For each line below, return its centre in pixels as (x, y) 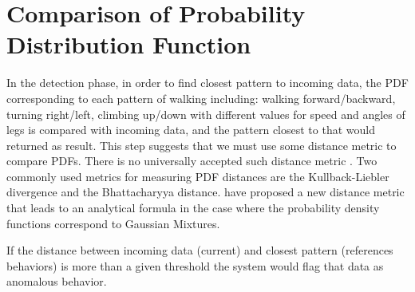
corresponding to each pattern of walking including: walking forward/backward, (201, 98)
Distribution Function (129, 44)
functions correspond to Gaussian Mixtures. (113, 223)
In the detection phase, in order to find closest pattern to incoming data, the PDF (207, 83)
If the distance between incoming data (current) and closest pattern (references (200, 250)
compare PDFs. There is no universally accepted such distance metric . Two (192, 161)
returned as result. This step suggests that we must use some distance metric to (202, 145)
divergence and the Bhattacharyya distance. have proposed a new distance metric (206, 192)
